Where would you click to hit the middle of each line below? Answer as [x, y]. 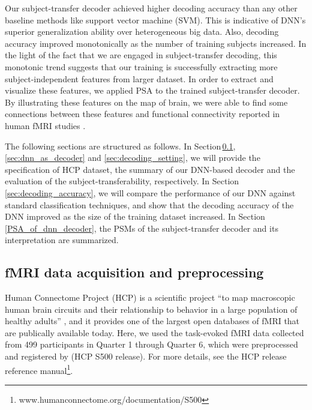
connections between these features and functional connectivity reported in [142, 114]
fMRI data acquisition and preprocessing [134, 272]
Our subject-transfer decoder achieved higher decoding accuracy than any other [151, 8]
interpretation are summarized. [62, 240]
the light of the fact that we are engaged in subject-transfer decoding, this [141, 55]
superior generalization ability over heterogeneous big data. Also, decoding [142, 32]
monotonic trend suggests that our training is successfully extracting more [141, 66]
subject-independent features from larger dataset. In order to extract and [139, 78]
